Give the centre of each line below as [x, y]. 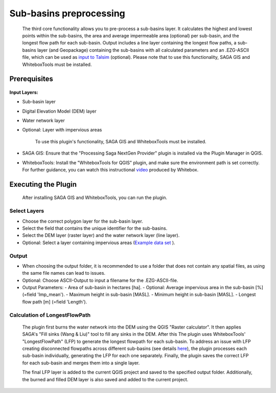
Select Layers [27, 211]
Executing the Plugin [43, 184]
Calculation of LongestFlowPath [50, 315]
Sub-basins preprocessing [67, 13]
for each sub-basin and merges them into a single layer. [81, 363]
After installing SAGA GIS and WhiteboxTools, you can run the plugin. [95, 198]
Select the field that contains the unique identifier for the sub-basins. [95, 228]
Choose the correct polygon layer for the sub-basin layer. [83, 221]
